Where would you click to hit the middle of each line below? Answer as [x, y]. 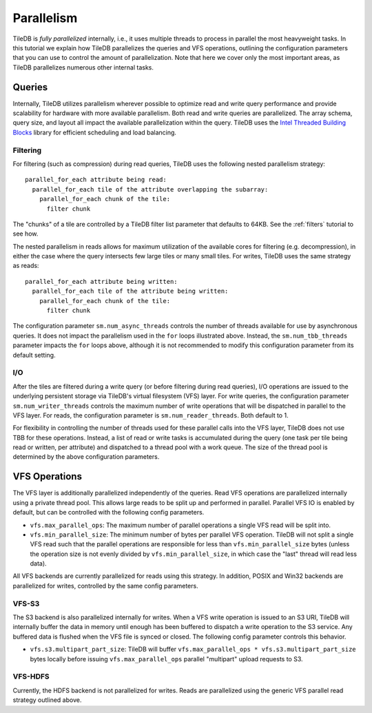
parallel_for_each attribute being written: [102, 281]
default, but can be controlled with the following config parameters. [108, 513]
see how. [25, 234]
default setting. [34, 355]
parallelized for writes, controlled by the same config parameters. [106, 586]
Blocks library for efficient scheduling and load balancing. [95, 132]
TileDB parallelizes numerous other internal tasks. [83, 67]
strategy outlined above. [47, 700]
